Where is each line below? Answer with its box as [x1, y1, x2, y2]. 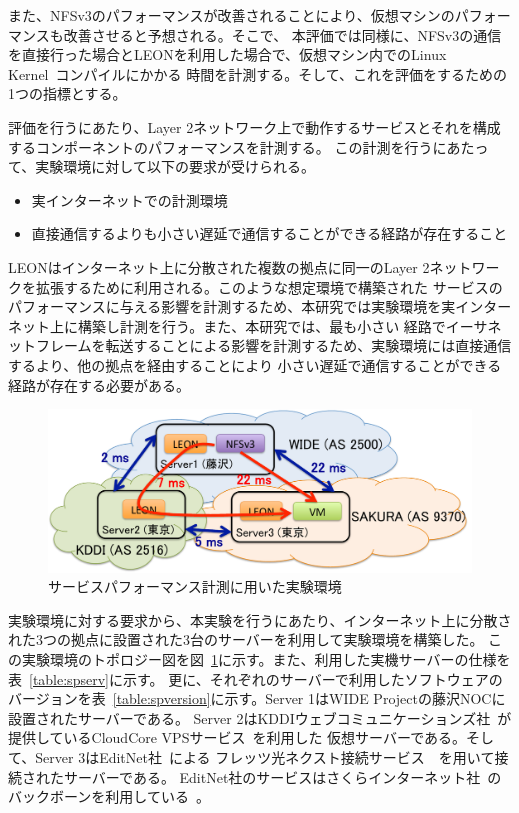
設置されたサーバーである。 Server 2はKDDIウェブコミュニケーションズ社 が [8, 707, 512, 728]
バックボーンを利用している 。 [8, 786, 210, 807]
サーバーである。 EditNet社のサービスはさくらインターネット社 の [63, 766, 502, 787]
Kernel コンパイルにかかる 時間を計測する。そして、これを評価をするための [8, 63, 508, 84]
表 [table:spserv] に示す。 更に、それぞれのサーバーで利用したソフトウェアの [8, 668, 503, 689]
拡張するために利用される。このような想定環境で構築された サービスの [35, 276, 503, 297]
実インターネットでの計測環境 [31, 189, 228, 210]
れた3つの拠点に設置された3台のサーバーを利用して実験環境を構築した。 [8, 629, 484, 650]
